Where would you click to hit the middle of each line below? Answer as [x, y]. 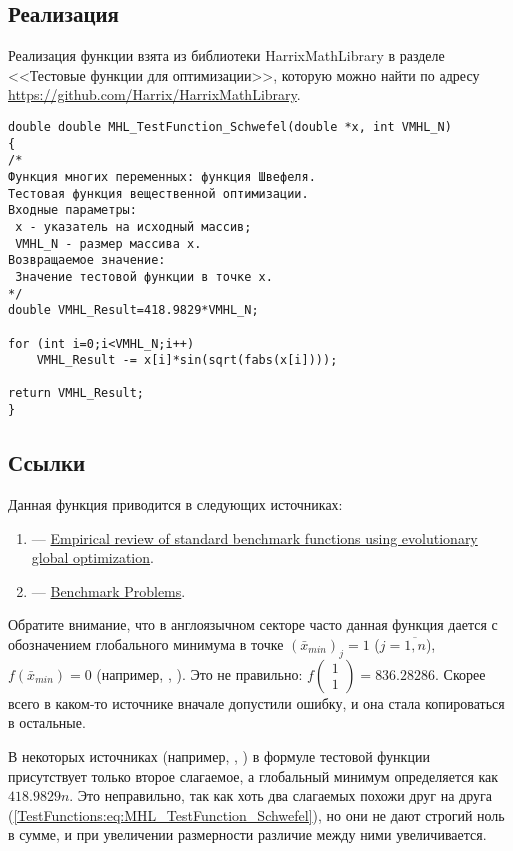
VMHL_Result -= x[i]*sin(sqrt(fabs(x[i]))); [187, 360]
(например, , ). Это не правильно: [199, 673]
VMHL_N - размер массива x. [108, 243]
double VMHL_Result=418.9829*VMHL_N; [133, 310]
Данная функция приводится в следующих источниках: [175, 504]
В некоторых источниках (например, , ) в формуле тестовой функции [219, 755]
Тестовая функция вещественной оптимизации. [158, 193]
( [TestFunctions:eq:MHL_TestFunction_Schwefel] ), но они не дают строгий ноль [256, 814]
